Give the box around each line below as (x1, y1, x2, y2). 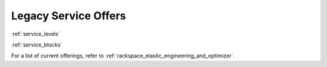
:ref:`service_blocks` (11, 41, 63, 48)
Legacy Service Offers (11, 9, 127, 22)
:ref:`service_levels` (11, 30, 61, 37)
